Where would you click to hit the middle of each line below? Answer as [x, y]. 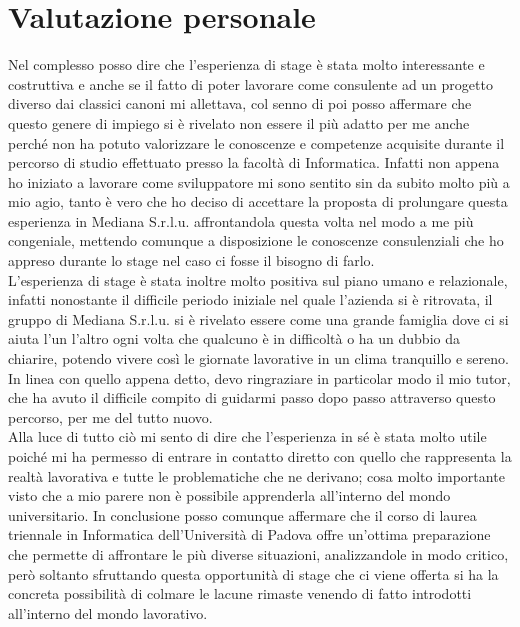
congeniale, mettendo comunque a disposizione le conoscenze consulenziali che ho [256, 240]
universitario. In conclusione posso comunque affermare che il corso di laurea [242, 514]
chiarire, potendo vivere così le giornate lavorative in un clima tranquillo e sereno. [258, 358]
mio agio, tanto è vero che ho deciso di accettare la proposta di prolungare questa [258, 201]
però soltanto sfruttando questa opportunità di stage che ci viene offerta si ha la [253, 573]
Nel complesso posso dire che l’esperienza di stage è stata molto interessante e [246, 64]
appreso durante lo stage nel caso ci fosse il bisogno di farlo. [191, 260]
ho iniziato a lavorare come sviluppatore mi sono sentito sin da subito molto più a [259, 181]
